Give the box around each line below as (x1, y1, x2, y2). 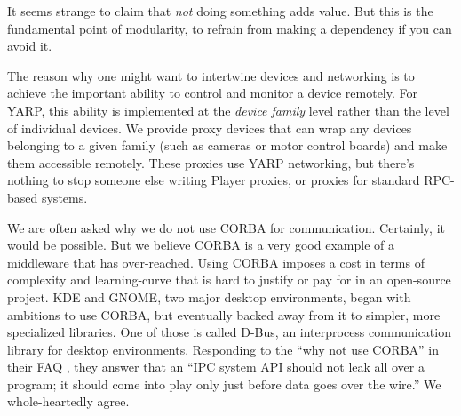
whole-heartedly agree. (7, 392, 130, 411)
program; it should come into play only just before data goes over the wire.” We (7, 374, 441, 393)
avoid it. (7, 36, 52, 55)
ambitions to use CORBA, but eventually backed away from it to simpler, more (7, 305, 441, 324)
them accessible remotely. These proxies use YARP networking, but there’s (7, 153, 415, 172)
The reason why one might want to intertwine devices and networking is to (7, 66, 415, 84)
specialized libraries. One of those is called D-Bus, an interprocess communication (7, 323, 451, 341)
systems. (41, 188, 88, 206)
